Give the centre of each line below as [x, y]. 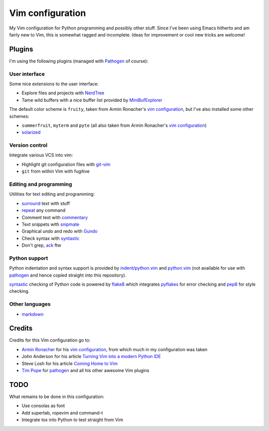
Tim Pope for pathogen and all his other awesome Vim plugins [85, 371]
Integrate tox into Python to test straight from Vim [72, 420]
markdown [33, 314]
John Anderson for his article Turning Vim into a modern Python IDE [91, 357]
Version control [28, 145]
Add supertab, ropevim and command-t [62, 413]
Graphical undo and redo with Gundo [60, 231]
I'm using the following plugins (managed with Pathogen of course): [79, 61]
